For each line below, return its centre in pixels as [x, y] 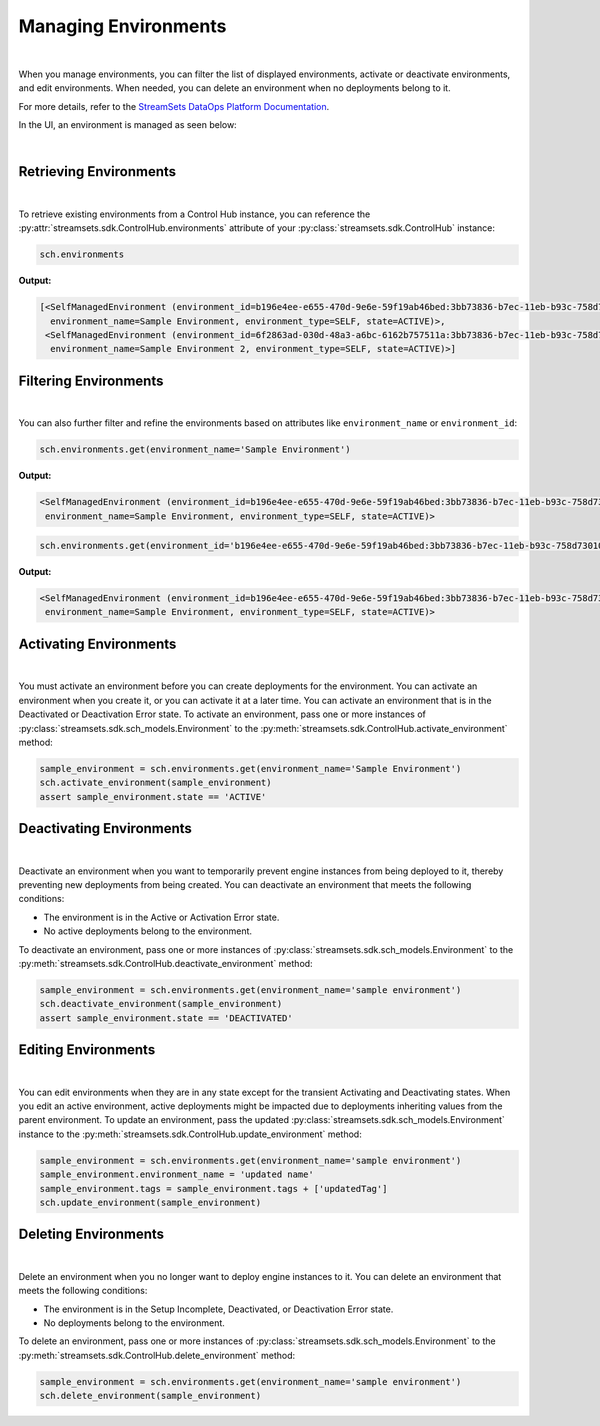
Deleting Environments [91, 1234]
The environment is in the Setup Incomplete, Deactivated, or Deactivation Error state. [218, 1309]
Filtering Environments [91, 380]
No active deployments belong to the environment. [148, 931]
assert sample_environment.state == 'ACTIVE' [153, 796]
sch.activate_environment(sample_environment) [155, 783]
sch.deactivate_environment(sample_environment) [161, 1004]
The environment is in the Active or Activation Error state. [161, 917]
